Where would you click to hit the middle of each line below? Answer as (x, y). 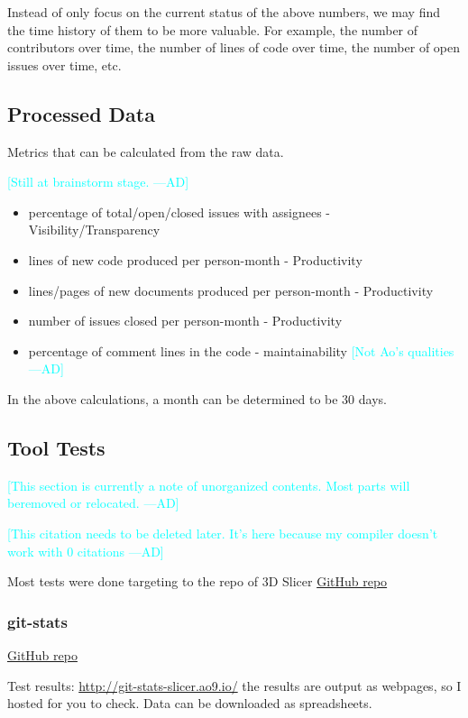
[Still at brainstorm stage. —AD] (98, 182)
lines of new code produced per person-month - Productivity (195, 259)
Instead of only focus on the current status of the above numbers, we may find (224, 12)
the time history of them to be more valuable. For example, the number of (213, 29)
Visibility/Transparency (94, 230)
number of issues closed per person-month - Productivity (185, 321)
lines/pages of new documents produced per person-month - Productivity (231, 290)
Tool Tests (56, 447)
